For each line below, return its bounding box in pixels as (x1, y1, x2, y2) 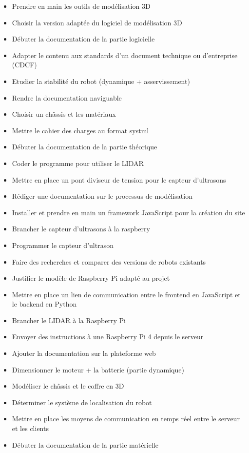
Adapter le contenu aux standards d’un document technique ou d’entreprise (12, 50, 238, 60)
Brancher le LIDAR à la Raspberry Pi (12, 315, 126, 325)
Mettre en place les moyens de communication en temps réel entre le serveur (12, 413, 240, 424)
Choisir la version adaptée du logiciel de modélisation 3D (12, 17, 182, 27)
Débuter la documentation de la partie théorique (12, 142, 157, 152)
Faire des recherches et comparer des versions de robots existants (12, 256, 206, 267)
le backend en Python (12, 299, 77, 309)
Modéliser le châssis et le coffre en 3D (12, 381, 124, 391)
